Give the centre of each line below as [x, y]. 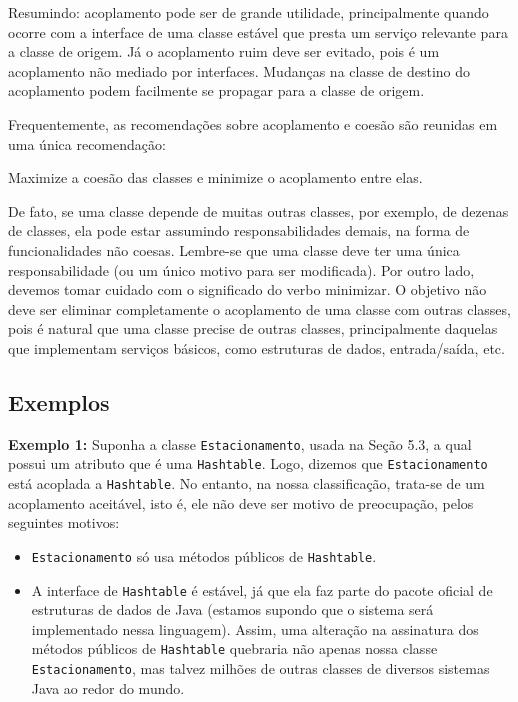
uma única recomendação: [87, 143]
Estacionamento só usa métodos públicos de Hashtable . [204, 555]
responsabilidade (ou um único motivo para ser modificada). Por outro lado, [241, 269]
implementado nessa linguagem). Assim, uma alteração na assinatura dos [255, 628]
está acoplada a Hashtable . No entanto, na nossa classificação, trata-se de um [246, 483]
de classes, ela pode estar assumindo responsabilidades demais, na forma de [239, 230]
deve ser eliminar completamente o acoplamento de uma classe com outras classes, [259, 308]
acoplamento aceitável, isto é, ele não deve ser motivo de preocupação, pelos [241, 502]
